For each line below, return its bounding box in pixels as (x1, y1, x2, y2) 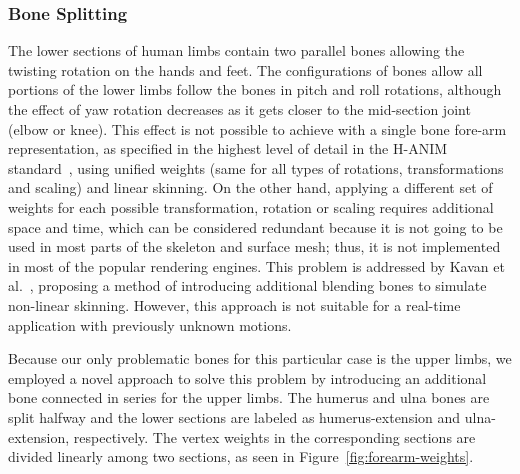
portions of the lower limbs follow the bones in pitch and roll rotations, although (8, 79, 502, 100)
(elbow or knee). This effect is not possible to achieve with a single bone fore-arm (8, 118, 507, 139)
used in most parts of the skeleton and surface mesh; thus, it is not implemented (8, 236, 501, 257)
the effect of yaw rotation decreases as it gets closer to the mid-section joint (8, 99, 471, 119)
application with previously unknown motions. (8, 314, 292, 335)
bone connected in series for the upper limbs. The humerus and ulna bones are (8, 387, 490, 408)
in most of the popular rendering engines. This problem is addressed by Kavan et (8, 255, 505, 276)
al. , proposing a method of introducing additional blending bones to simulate (8, 275, 487, 296)
